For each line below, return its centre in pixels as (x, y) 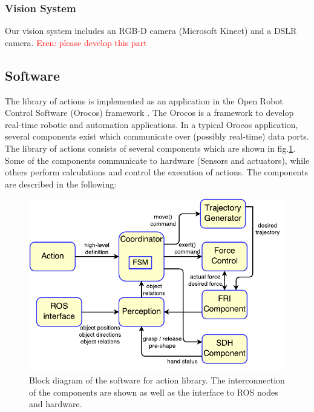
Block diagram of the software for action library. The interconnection (157, 380)
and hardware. (56, 404)
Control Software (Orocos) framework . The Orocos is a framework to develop (149, 113)
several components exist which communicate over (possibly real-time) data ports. (157, 136)
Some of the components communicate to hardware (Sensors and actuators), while (157, 160)
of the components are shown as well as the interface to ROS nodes (154, 392)
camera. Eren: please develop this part (76, 42)
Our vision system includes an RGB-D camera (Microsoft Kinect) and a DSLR (151, 31)
